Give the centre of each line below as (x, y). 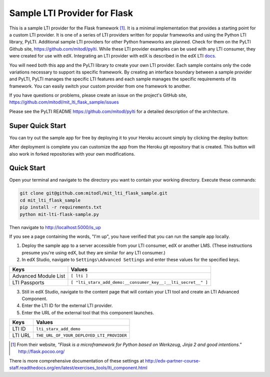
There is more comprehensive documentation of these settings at (77, 360)
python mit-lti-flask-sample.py (59, 214)
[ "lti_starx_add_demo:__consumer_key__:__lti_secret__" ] (139, 282)
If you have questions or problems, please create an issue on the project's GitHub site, (98, 95)
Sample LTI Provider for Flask (71, 13)
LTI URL (21, 335)
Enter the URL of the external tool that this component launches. (88, 312)
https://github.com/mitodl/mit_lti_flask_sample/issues (64, 102)
